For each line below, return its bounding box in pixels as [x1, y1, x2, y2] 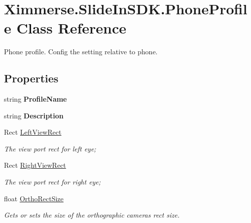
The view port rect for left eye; [4, 143, 96, 153]
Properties [4, 71, 59, 86]
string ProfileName [4, 94, 67, 104]
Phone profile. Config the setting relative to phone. [4, 46, 158, 57]
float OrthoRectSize [4, 193, 64, 203]
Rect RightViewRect [4, 160, 66, 170]
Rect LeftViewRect [4, 127, 62, 137]
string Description [4, 110, 64, 120]
